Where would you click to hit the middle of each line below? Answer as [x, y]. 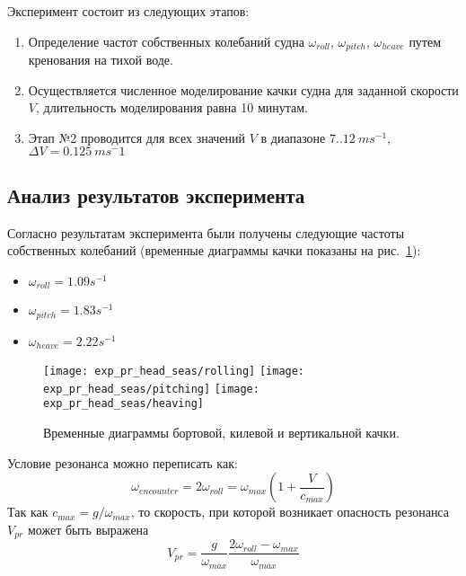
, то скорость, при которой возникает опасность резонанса [290, 512]
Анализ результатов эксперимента [156, 195]
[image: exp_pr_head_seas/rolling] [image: [174, 372]
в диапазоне [293, 137]
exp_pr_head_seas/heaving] [123, 404]
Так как [28, 512]
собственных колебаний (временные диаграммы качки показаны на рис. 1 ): [214, 250]
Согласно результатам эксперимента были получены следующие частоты [206, 232]
